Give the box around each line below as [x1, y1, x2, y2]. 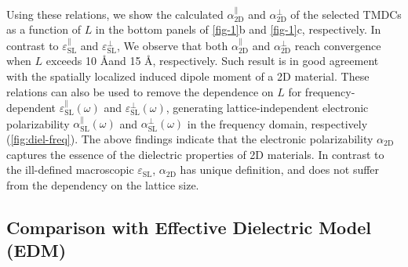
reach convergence [294, 37, 381, 53]
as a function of [6, 21, 81, 38]
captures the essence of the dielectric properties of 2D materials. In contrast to [6, 146, 384, 162]
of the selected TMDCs [290, 5, 402, 22]
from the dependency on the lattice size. [6, 176, 199, 193]
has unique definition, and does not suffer [180, 161, 380, 178]
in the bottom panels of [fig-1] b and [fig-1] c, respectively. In [95, 21, 381, 38]
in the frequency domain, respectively [187, 115, 368, 132]
